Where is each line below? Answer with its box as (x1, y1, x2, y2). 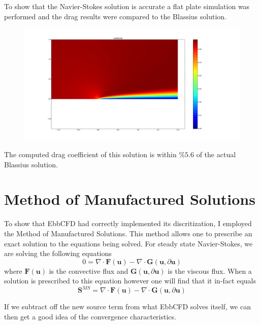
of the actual (196, 149, 236, 160)
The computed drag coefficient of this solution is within (4, 149, 177, 160)
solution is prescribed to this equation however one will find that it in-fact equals (4, 275, 256, 286)
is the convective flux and (49, 265, 128, 276)
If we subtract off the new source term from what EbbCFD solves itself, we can (4, 301, 251, 312)
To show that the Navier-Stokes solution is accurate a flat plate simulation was (4, 1, 250, 11)
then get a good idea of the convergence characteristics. (4, 311, 176, 322)
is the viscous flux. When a (168, 265, 252, 276)
